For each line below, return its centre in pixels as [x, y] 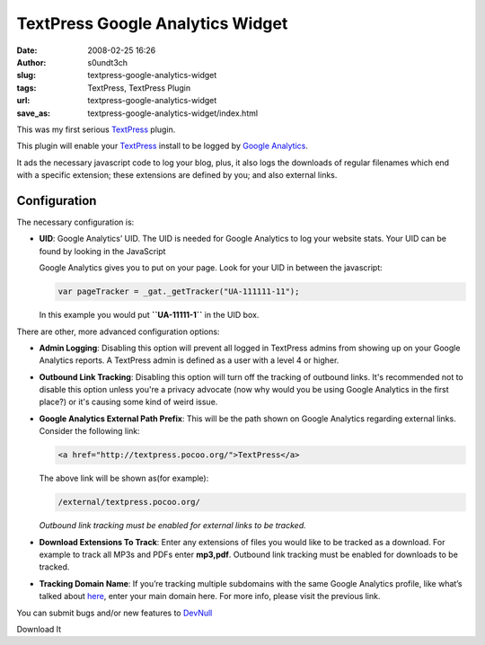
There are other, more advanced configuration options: [118, 331]
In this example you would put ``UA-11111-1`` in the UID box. [149, 315]
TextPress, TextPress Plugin [139, 88]
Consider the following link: [90, 431]
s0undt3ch [108, 62]
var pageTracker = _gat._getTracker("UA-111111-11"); [179, 292]
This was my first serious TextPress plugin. [96, 129]
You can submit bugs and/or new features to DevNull [115, 613]
